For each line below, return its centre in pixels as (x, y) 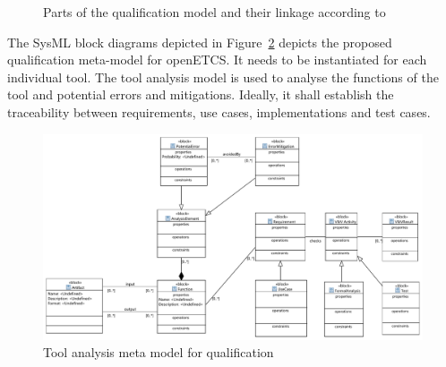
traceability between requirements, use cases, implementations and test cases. (219, 111)
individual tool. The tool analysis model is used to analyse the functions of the (223, 77)
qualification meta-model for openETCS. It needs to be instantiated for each (217, 60)
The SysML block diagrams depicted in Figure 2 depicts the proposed (200, 42)
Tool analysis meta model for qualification (159, 352)
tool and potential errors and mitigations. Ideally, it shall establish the (201, 94)
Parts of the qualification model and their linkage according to (214, 12)
